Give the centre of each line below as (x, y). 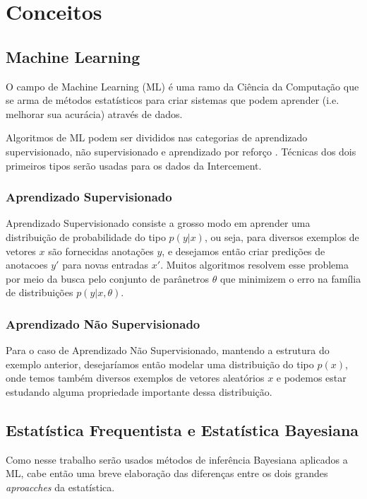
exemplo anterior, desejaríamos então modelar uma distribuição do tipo (160, 364)
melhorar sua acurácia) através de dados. (94, 113)
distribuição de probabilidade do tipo (86, 236)
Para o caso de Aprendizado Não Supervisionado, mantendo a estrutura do (168, 350)
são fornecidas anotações (101, 251)
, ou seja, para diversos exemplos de (282, 236)
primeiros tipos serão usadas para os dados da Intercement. (134, 165)
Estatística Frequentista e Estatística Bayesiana (182, 429)
